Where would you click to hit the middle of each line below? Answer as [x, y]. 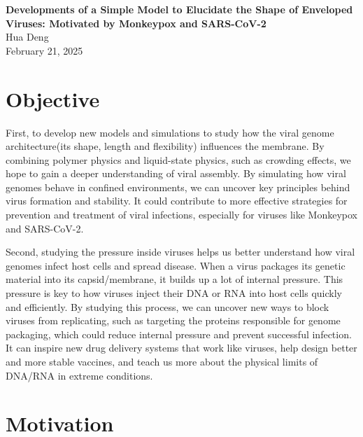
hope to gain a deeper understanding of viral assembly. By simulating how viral [176, 173]
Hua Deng [27, 37]
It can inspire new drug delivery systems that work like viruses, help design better [181, 348]
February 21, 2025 [44, 50]
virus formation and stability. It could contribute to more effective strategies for [177, 201]
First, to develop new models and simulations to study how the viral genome [170, 132]
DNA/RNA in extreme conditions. [79, 375]
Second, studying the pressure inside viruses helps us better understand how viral [180, 252]
